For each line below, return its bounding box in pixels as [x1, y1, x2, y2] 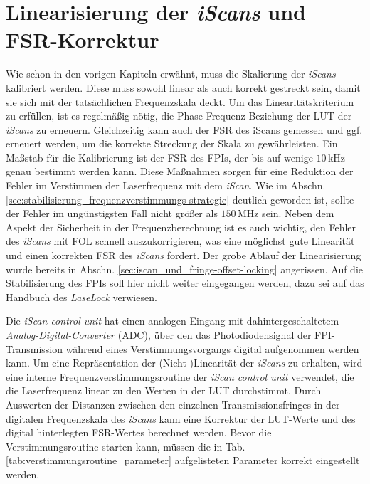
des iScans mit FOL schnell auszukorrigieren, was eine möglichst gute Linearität [6, 233, 355, 248]
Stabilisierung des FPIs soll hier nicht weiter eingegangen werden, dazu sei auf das [6, 275, 364, 290]
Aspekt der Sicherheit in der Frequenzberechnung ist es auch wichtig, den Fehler [6, 219, 356, 234]
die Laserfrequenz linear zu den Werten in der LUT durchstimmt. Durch [6, 383, 322, 398]
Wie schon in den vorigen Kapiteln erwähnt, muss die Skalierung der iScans [6, 66, 336, 81]
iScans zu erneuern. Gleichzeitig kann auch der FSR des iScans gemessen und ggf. [6, 122, 363, 137]
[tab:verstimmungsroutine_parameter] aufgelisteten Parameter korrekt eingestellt [6, 453, 360, 468]
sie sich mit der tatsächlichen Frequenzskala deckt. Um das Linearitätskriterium [6, 94, 354, 109]
